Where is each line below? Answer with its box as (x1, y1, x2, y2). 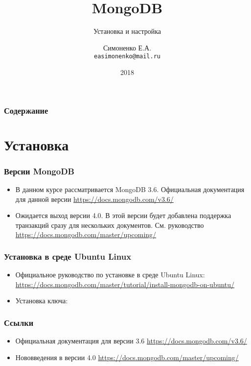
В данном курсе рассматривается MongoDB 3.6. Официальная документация (15, 184, 245, 195)
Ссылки (4, 316, 34, 328)
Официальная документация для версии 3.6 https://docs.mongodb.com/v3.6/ (15, 336, 247, 346)
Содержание (4, 104, 48, 116)
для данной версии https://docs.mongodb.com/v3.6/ (15, 194, 174, 204)
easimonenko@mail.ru (93, 53, 161, 60)
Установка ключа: (15, 295, 68, 306)
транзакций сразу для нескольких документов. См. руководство (15, 220, 204, 230)
